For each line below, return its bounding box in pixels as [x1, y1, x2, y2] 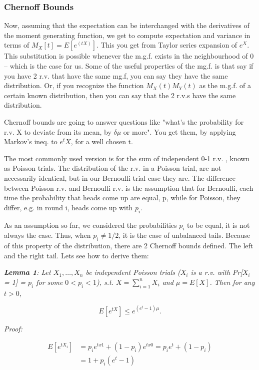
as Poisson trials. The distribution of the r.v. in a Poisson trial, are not [4, 163, 221, 173]
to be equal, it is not [187, 219, 250, 230]
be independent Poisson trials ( [85, 267, 180, 277]
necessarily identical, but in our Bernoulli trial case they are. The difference [4, 172, 236, 183]
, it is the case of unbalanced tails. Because [118, 230, 250, 240]
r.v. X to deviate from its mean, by [4, 126, 111, 137]
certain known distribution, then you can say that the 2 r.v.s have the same [4, 90, 236, 100]
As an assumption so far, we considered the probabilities [4, 219, 177, 230]
